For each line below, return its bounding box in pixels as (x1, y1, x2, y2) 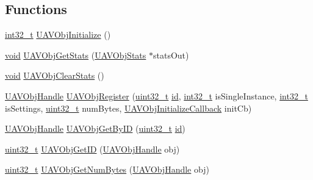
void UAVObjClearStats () (5, 69, 104, 82)
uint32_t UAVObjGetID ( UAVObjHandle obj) (5, 142, 180, 155)
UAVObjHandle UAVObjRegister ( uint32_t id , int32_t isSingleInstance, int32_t (5, 89, 308, 102)
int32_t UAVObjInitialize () (5, 28, 111, 41)
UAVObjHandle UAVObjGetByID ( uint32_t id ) (5, 122, 185, 135)
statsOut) (153, 48, 189, 61)
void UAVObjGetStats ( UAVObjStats (5, 48, 146, 61)
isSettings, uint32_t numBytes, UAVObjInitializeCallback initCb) (5, 101, 252, 114)
